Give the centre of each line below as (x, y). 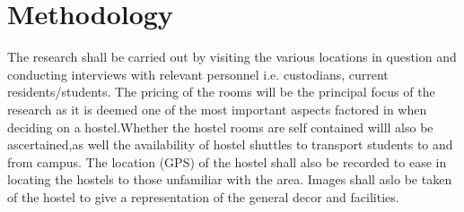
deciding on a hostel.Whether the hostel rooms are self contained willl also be (220, 127)
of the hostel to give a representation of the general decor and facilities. (203, 196)
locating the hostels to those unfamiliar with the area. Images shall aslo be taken (230, 179)
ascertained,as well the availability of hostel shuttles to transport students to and (230, 144)
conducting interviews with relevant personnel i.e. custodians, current (198, 74)
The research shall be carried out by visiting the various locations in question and (232, 57)
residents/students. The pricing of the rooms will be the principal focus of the (221, 92)
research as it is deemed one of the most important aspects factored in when (217, 109)
